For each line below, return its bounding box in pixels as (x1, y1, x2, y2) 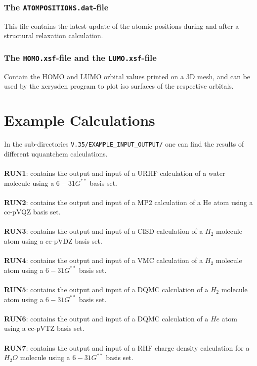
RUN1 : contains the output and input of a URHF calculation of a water (4, 167, 225, 178)
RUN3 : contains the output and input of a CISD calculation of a (4, 226, 203, 236)
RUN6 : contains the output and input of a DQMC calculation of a (4, 313, 209, 323)
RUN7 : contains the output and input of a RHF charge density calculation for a (4, 342, 250, 353)
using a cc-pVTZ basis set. (4, 323, 85, 333)
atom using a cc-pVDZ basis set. (4, 236, 102, 246)
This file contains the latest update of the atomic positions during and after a (4, 20, 239, 31)
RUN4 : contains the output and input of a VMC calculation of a (4, 255, 203, 265)
